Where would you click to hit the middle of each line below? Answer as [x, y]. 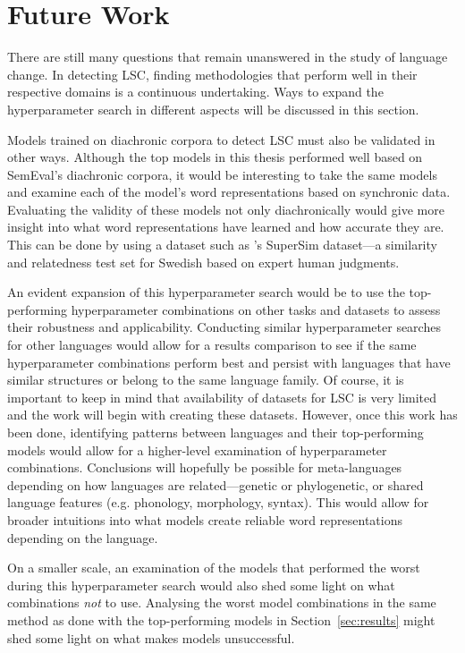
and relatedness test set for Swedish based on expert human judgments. [203, 262]
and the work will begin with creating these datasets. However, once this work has [232, 415]
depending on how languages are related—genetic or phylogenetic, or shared [216, 484]
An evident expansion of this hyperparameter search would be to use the [206, 292]
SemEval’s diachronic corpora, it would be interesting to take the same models [222, 174]
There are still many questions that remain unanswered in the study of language [228, 57]
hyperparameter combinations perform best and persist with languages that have [229, 362]
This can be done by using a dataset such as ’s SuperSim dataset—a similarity [222, 245]
